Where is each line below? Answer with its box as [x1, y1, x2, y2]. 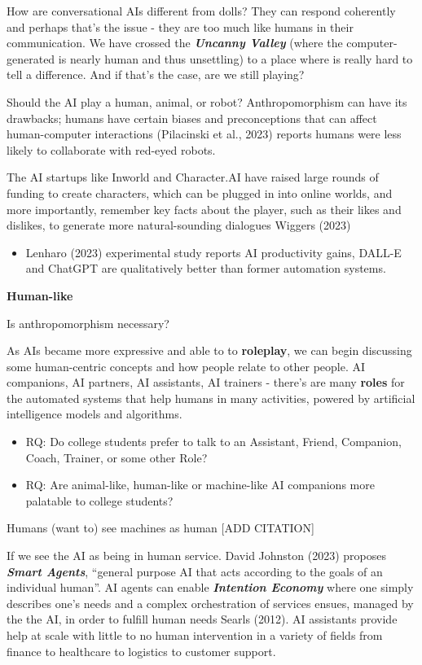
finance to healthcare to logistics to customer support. [7, 642, 276, 659]
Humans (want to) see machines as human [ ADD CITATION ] [7, 519, 314, 536]
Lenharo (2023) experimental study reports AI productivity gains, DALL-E [25, 243, 402, 260]
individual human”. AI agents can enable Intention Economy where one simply [7, 579, 414, 596]
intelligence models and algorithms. [7, 405, 182, 422]
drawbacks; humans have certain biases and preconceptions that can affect [7, 109, 377, 126]
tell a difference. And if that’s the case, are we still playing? [7, 66, 305, 83]
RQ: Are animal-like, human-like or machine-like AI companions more [25, 476, 375, 493]
